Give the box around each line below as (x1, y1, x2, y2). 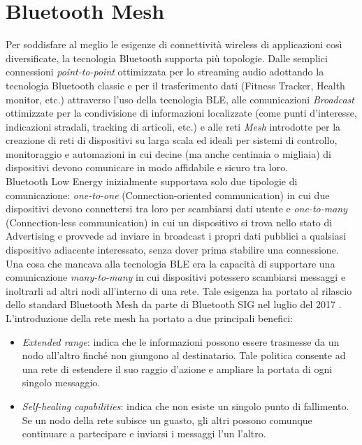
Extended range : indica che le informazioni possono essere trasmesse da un (22, 334, 340, 349)
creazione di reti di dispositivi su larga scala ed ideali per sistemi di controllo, (6, 133, 338, 147)
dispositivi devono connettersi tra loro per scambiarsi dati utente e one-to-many (6, 201, 347, 216)
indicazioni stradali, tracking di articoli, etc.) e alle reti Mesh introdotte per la (6, 119, 341, 133)
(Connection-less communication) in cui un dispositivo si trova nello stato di (6, 214, 333, 229)
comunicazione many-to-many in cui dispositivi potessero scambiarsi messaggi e (6, 270, 346, 284)
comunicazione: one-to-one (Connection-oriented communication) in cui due (6, 187, 330, 202)
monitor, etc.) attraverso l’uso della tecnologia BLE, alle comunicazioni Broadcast (6, 92, 354, 106)
